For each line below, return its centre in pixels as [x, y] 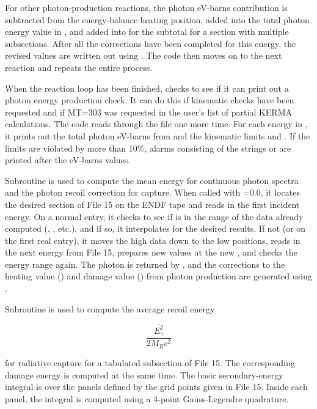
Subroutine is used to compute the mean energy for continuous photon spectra [152, 180]
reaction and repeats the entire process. [79, 67]
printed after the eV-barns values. [68, 160]
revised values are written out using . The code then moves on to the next [144, 55]
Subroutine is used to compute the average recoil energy [110, 308]
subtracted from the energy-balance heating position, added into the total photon [157, 19]
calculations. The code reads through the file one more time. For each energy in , [156, 124]
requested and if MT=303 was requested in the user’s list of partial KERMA [149, 112]
